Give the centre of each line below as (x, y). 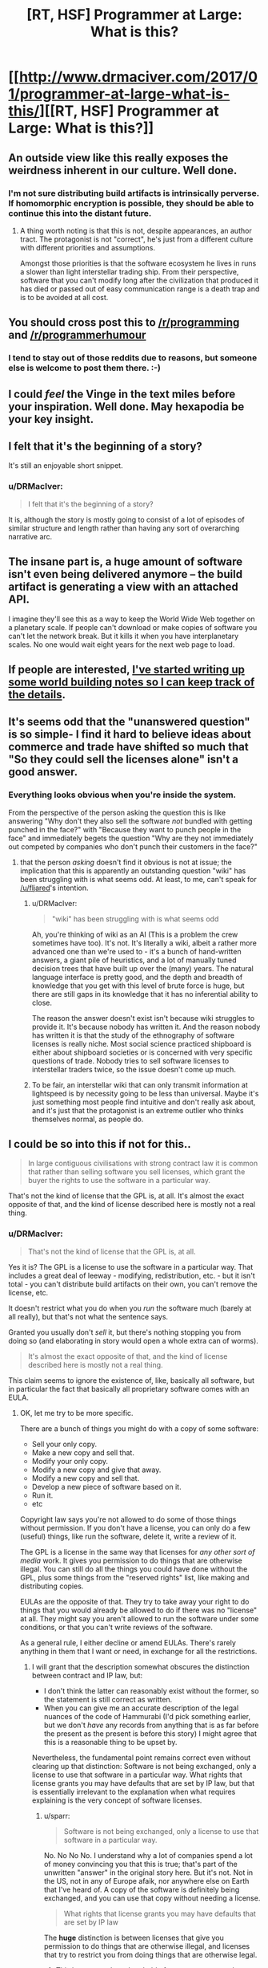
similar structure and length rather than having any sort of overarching (124, 528)
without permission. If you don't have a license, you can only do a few (135, 1527)
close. (42, 1002)
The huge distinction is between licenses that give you (134, 1938)
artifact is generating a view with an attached (123, 587)
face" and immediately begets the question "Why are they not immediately (131, 838)
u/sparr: (57, 1816)
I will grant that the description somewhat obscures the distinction (141, 1666)
